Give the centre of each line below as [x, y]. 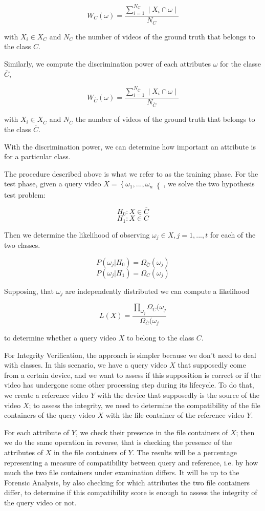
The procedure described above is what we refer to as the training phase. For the [131, 173]
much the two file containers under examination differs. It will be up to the [122, 472]
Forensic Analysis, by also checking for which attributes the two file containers [127, 482]
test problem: [25, 194]
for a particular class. [37, 156]
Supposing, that [29, 291]
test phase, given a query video [53, 184]
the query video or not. [40, 502]
